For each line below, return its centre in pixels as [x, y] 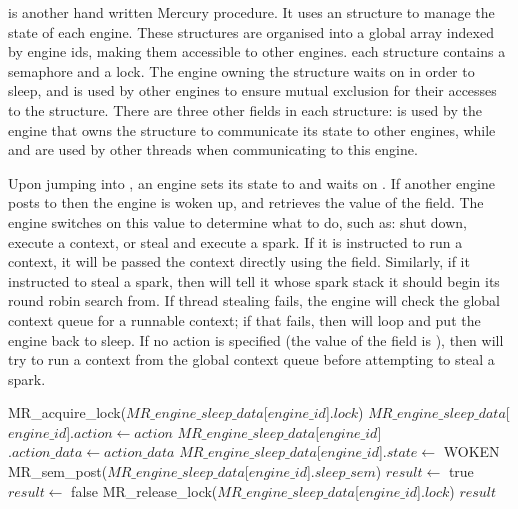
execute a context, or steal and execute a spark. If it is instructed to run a [235, 241]
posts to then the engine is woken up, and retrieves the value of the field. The [246, 202]
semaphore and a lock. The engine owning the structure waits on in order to [241, 70]
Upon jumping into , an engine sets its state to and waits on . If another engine [251, 182]
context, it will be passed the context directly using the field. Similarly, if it [239, 261]
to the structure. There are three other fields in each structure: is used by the [245, 109]
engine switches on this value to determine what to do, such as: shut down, [237, 221]
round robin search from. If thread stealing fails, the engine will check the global [254, 300]
